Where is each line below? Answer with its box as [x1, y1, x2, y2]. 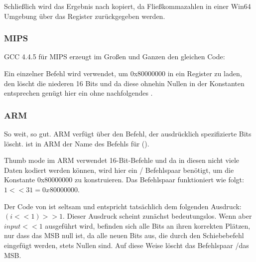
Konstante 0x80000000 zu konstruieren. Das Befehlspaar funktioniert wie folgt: [4, 174, 244, 185]
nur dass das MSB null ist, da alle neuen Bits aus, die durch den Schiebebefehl [4, 230, 244, 241]
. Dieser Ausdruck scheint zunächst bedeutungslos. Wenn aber [62, 211, 252, 221]
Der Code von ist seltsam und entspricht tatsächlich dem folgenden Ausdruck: [4, 201, 242, 211]
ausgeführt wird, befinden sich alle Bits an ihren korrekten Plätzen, [45, 220, 251, 231]
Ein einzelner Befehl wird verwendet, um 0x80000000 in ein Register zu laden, [4, 68, 242, 78]
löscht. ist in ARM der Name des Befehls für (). [4, 138, 149, 148]
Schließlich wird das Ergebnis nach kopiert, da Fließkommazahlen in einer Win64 [4, 1, 251, 11]
